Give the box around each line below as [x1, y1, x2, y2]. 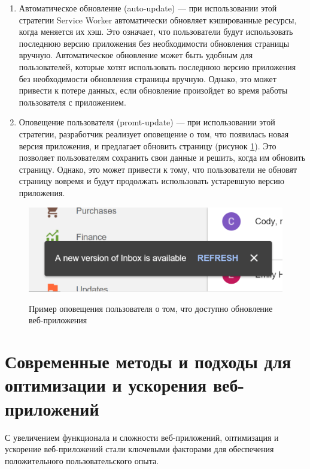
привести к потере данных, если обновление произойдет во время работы [19, 84, 288, 97]
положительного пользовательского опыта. [5, 454, 159, 467]
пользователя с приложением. [19, 95, 126, 108]
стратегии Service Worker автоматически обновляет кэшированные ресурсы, [19, 13, 297, 26]
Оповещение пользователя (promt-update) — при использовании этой [19, 116, 275, 128]
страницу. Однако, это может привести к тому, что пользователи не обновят [19, 163, 297, 175]
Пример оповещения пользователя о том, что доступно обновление [29, 302, 273, 314]
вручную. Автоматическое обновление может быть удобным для [19, 49, 253, 61]
